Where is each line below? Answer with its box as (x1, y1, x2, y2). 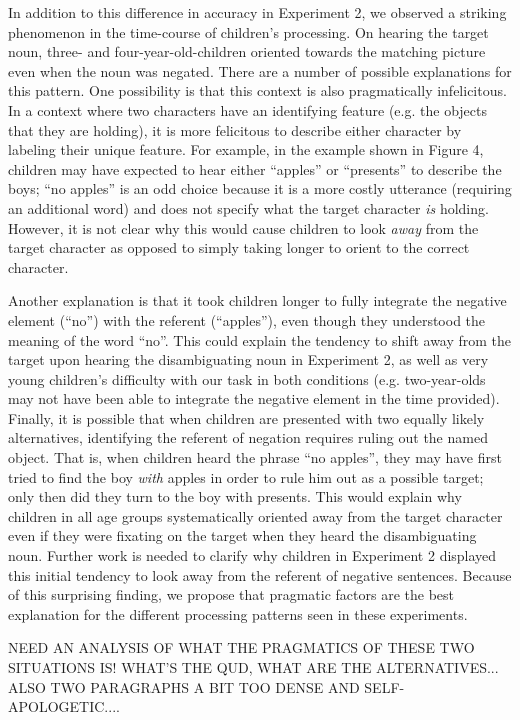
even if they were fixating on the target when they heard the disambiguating (8, 525, 477, 546)
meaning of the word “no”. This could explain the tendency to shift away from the (8, 329, 512, 350)
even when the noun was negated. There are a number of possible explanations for (8, 60, 512, 81)
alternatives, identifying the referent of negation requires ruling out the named (8, 427, 488, 448)
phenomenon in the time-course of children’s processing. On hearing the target (8, 21, 489, 42)
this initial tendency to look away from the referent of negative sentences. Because (8, 564, 512, 585)
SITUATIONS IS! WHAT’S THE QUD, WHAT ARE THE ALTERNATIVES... (8, 657, 499, 677)
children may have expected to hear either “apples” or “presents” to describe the (8, 158, 502, 179)
